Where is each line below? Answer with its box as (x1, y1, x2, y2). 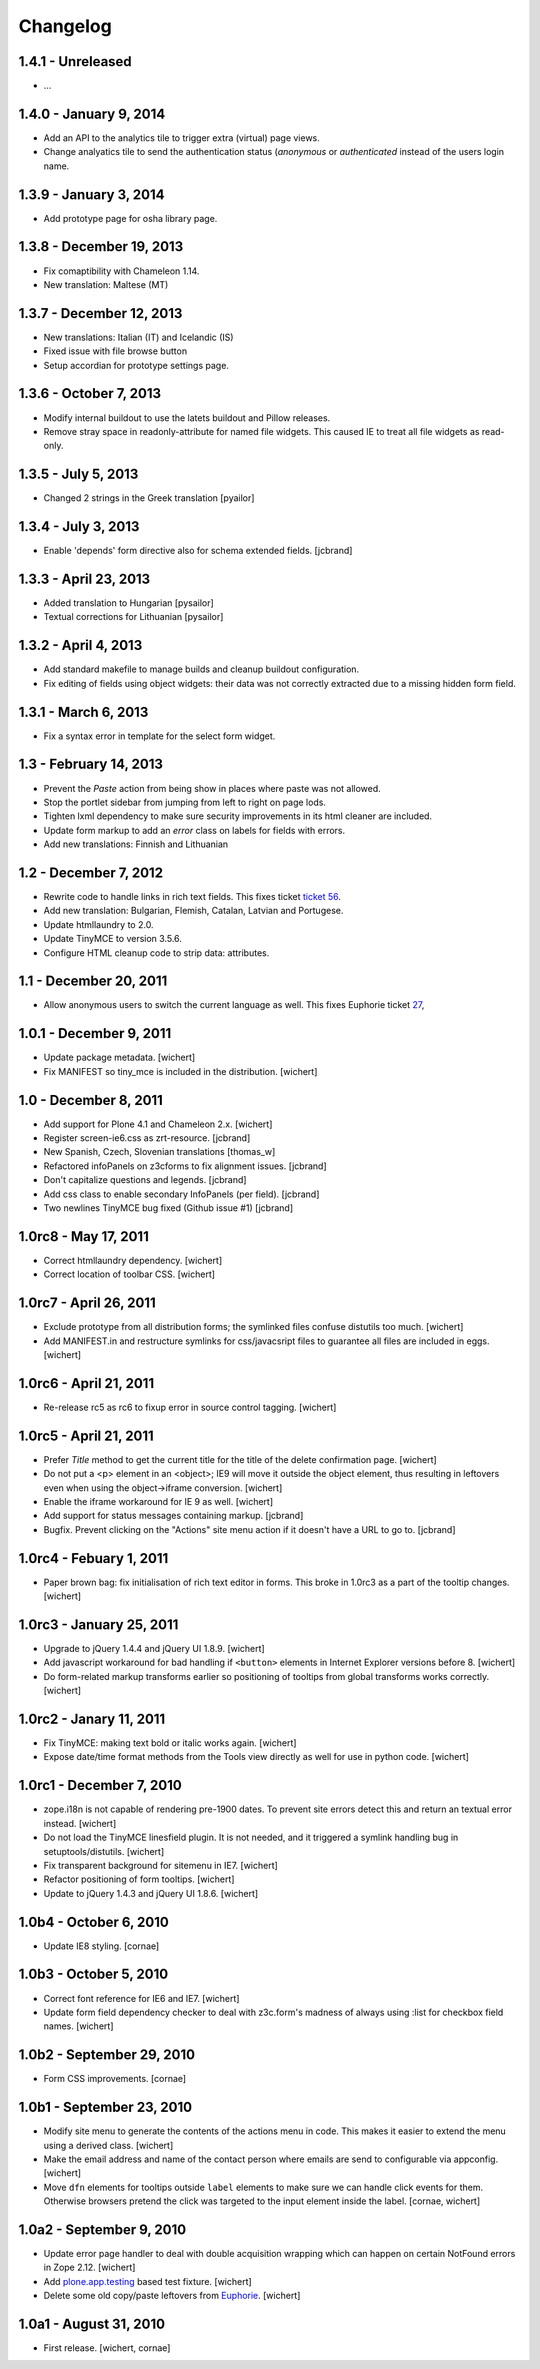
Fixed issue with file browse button (43, 345, 188, 357)
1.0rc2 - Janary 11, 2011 (18, 1710, 166, 1727)
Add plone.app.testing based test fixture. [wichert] (43, 2275, 252, 2287)
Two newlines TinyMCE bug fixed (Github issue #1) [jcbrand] (43, 1202, 294, 1214)
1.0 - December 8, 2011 (18, 1091, 164, 1109)
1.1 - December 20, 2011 (18, 973, 168, 990)
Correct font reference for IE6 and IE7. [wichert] (43, 1992, 240, 2004)
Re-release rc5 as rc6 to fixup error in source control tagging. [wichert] (43, 1401, 337, 1413)
